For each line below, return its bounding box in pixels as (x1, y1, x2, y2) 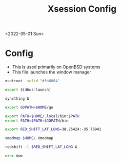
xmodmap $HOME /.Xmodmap (5, 136, 54, 141)
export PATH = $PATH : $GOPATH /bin (5, 118, 69, 123)
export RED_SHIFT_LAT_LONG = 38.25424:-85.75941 (5, 127, 101, 132)
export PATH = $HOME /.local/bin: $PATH (5, 113, 80, 119)
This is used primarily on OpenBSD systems (12, 64, 101, 70)
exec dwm (5, 153, 23, 158)
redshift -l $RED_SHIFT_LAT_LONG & (5, 144, 78, 149)
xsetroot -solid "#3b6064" (5, 79, 60, 84)
